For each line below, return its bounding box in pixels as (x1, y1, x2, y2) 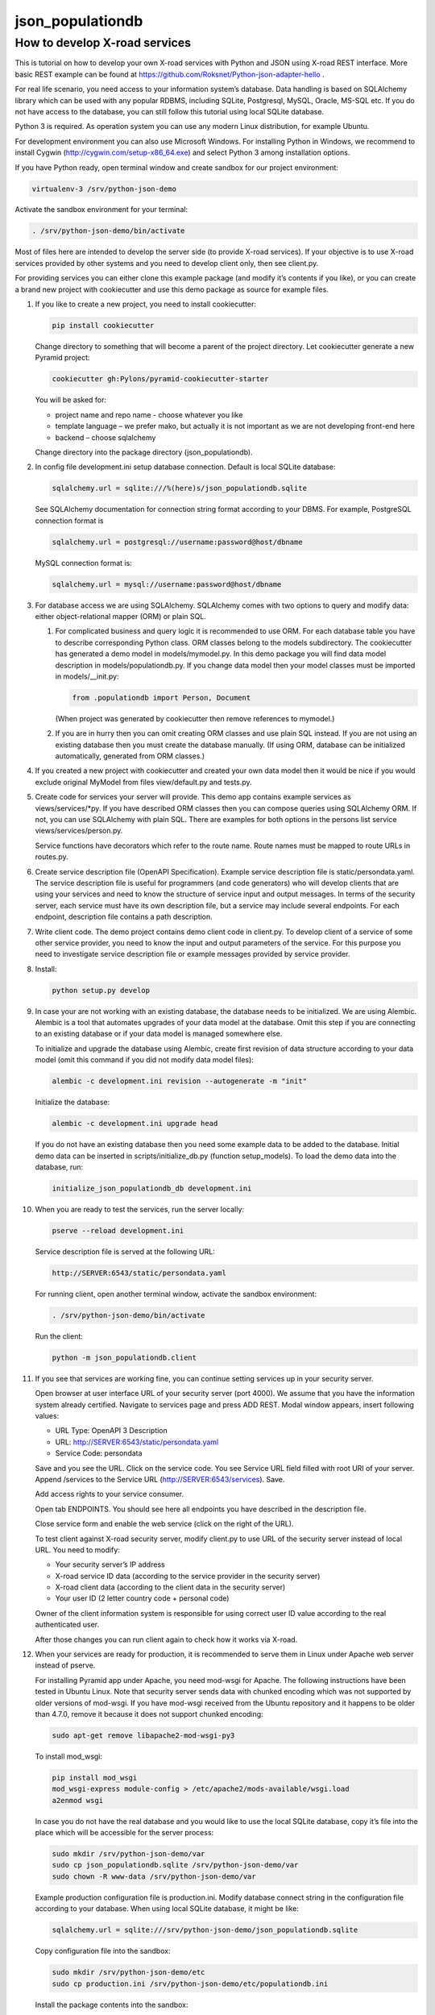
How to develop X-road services (14, 35, 192, 50)
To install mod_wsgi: (35, 1751, 103, 1761)
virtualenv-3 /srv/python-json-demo (31, 184, 177, 193)
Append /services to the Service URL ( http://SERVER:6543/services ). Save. (35, 1474, 285, 1484)
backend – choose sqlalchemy (55, 432, 156, 442)
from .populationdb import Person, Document (72, 693, 251, 702)
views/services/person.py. (35, 826, 123, 836)
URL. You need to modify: (35, 1544, 120, 1555)
